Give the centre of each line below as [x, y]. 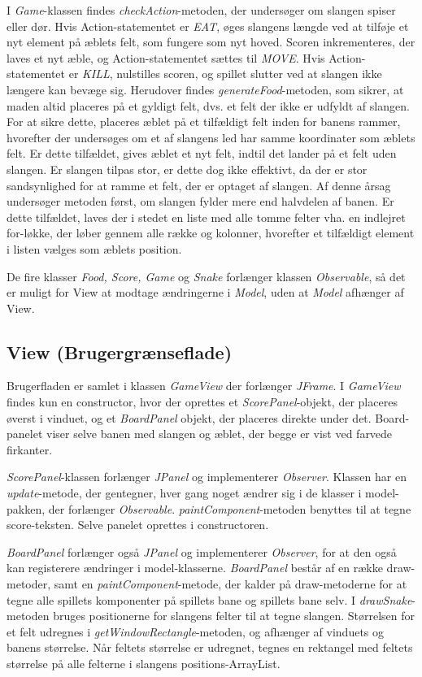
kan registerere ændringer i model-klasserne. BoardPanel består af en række [195, 568]
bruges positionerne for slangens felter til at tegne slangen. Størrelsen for [234, 616]
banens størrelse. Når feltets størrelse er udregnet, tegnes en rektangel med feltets [210, 647]
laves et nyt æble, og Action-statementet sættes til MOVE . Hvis [166, 57]
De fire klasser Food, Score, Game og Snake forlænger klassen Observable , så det [206, 276]
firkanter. [30, 449]
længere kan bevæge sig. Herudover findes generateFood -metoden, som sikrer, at [205, 89]
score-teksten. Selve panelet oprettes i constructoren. [138, 525]
